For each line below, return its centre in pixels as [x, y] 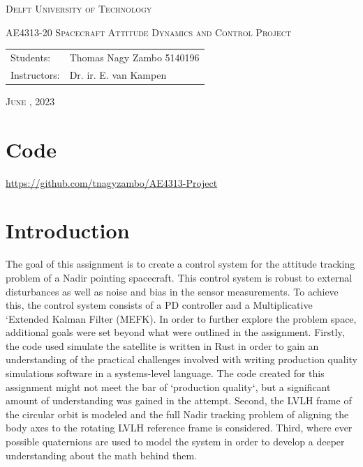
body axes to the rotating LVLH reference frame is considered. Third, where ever [179, 428]
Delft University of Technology [79, 8]
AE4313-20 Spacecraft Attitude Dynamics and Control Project [149, 32]
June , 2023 [30, 101]
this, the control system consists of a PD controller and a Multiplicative [159, 305]
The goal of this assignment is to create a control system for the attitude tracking [180, 264]
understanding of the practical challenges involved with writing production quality [181, 359]
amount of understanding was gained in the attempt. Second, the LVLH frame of [179, 400]
